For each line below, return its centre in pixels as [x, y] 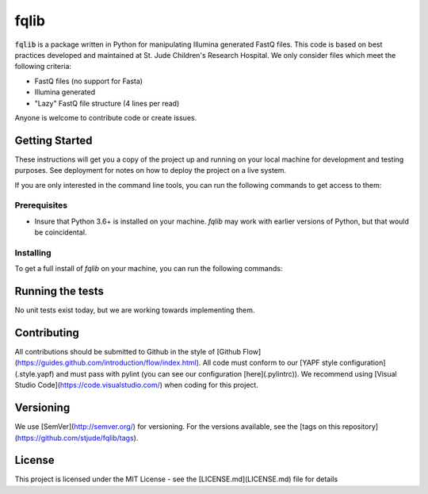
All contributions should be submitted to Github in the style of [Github [128, 352]
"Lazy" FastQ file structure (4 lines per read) [107, 103]
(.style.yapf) [34, 373]
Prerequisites [41, 205]
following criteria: [43, 67]
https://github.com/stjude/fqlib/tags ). [78, 438]
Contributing [47, 333]
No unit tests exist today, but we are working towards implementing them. [135, 310]
